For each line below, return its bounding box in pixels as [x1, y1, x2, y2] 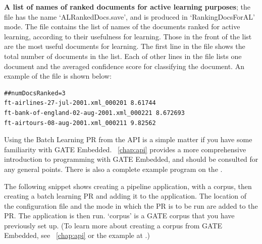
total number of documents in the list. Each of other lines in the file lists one [4, 50, 242, 61]
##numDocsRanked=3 [4, 89, 66, 97]
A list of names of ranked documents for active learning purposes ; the [4, 2, 250, 12]
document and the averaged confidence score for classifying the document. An [4, 60, 244, 71]
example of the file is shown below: [4, 71, 112, 81]
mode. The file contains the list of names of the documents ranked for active [4, 21, 240, 32]
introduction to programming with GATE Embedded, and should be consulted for [4, 154, 258, 164]
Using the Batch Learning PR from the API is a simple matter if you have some [4, 134, 252, 145]
